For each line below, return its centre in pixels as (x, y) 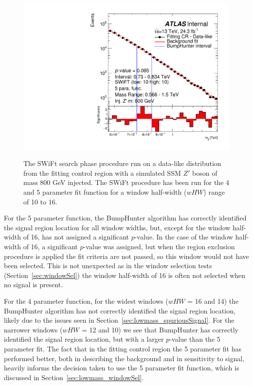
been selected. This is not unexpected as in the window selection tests (108, 266)
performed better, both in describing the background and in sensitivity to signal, (124, 358)
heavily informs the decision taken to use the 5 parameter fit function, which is (122, 368)
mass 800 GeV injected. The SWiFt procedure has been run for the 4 (126, 182)
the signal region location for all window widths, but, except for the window (117, 227)
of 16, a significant (50, 246)
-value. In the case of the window (184, 237)
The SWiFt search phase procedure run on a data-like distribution (122, 163)
